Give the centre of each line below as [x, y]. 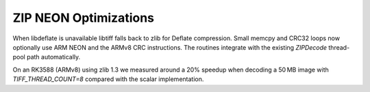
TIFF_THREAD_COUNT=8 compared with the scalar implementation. [108, 79]
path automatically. [53, 57]
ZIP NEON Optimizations [83, 18]
